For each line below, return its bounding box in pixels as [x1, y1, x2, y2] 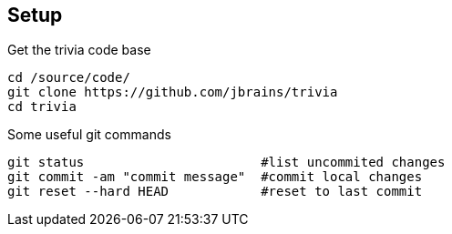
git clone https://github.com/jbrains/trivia [7, 85, 338, 100]
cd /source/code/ [7, 70, 130, 86]
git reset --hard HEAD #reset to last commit [7, 184, 423, 199]
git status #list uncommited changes [7, 155, 446, 170]
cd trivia [7, 99, 77, 115]
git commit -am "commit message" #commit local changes [7, 169, 423, 185]
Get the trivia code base [7, 42, 151, 58]
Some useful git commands [7, 127, 171, 143]
